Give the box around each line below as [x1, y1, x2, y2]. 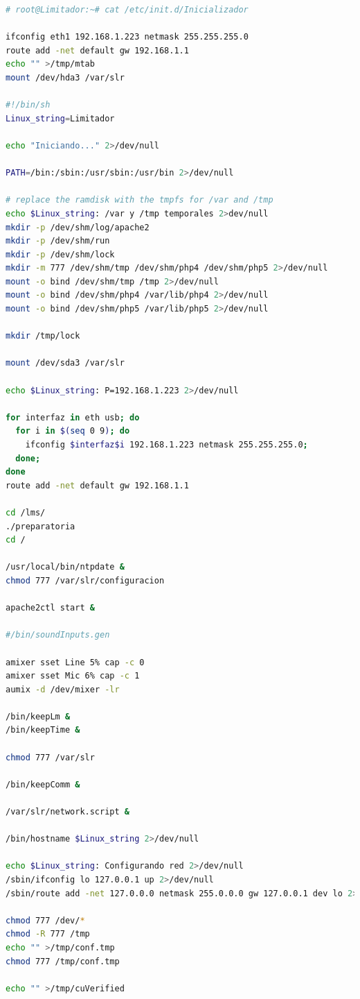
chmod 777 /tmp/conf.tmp [6, 956, 120, 966]
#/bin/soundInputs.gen [6, 630, 110, 640]
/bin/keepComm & [6, 779, 80, 789]
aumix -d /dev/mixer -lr [6, 684, 120, 694]
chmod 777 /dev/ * [6, 915, 85, 925]
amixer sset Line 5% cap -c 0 [6, 657, 145, 667]
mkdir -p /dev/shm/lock [6, 249, 115, 259]
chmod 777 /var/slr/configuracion [6, 575, 165, 586]
